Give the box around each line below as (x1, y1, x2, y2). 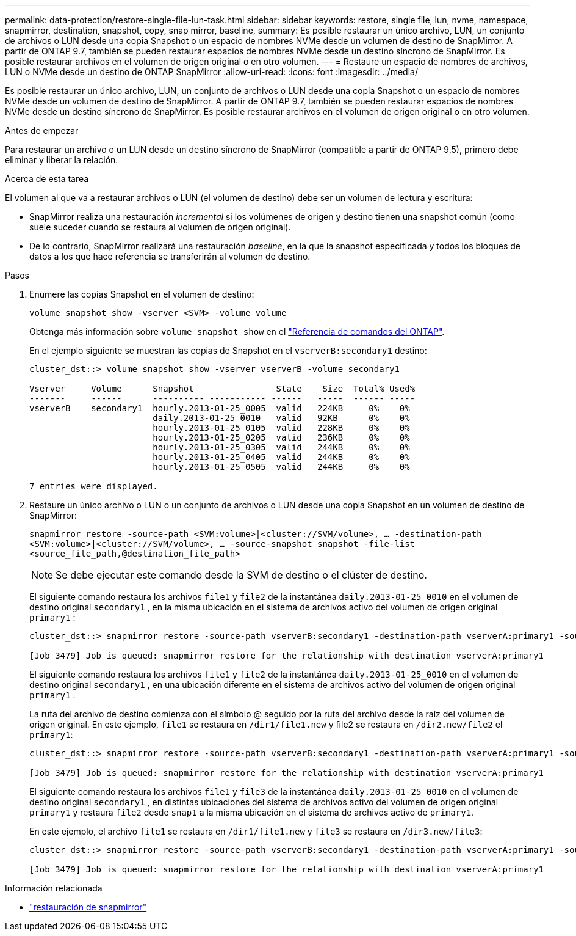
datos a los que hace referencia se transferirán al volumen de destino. (29, 251, 311, 261)
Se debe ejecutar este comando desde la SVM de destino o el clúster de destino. (56, 569, 427, 581)
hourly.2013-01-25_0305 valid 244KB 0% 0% (153, 442, 410, 452)
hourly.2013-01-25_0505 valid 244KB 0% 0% (153, 462, 410, 472)
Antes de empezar (5, 125, 79, 136)
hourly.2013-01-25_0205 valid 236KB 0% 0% (153, 433, 410, 442)
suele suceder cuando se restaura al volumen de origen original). (29, 222, 291, 232)
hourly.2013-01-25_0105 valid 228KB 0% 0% (153, 423, 410, 433)
